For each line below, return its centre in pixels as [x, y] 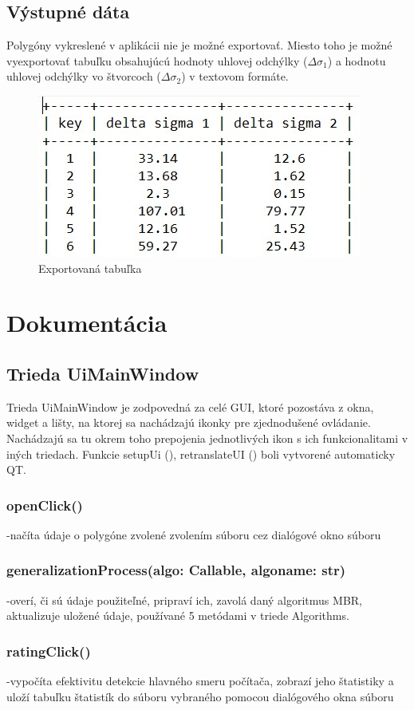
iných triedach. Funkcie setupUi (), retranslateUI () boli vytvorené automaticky [201, 454]
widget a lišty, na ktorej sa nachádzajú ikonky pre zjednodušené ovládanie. [189, 422]
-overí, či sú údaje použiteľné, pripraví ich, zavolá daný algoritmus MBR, [184, 600]
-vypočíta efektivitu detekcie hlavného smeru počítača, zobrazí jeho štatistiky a [200, 681]
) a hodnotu [357, 60]
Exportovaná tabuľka [90, 268]
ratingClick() [49, 651]
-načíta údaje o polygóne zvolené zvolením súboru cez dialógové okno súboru [194, 534]
